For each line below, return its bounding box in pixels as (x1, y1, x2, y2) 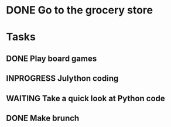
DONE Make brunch (6, 113, 80, 123)
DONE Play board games (6, 53, 97, 63)
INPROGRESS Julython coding (6, 74, 119, 84)
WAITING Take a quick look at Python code (6, 93, 165, 103)
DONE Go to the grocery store (6, 4, 153, 17)
